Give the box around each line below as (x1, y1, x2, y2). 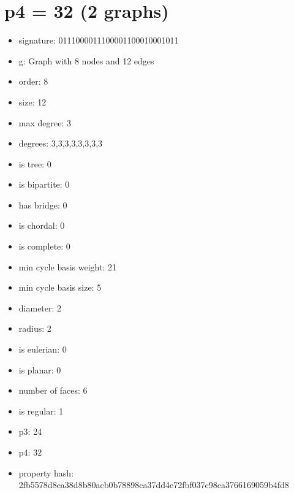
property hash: (18, 466, 74, 479)
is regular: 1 (18, 404, 64, 417)
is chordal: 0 (18, 219, 65, 232)
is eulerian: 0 (18, 343, 67, 356)
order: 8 (18, 75, 48, 88)
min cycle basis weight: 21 (18, 260, 116, 273)
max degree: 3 (18, 116, 71, 129)
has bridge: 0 (18, 198, 67, 211)
